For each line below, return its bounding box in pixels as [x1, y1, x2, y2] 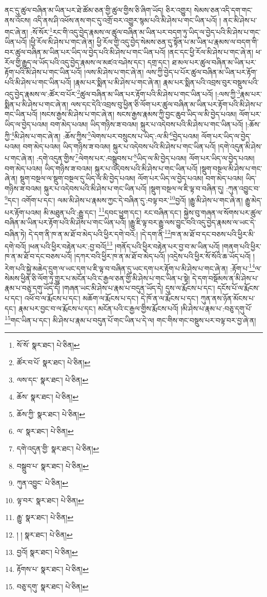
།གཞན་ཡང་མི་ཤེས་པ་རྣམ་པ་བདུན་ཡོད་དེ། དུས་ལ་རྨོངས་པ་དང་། [62, 283, 215, 293]
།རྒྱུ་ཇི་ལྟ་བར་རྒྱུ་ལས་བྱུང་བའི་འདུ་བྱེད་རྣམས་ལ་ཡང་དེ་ [128, 216, 256, 227]
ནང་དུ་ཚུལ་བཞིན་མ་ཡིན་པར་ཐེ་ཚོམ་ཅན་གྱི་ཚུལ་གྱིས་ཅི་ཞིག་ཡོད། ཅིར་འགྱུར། [5, 5, 192, 15]
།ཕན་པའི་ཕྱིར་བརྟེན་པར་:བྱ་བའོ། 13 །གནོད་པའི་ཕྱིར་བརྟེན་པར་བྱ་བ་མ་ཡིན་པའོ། [28, 239, 220, 251]
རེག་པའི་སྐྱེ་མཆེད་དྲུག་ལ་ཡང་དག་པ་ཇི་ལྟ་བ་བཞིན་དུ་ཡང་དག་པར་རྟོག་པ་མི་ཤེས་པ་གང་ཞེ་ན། [5, 263, 228, 273]
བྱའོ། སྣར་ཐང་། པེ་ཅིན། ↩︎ [16, 546, 78, 557]
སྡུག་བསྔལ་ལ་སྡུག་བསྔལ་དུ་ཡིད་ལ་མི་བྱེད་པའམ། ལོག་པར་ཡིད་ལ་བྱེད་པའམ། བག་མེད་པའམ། [19, 173, 243, 184]
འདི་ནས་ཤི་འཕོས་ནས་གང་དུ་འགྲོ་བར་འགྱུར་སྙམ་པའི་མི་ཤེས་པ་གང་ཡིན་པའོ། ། [33, 14, 221, 25]
